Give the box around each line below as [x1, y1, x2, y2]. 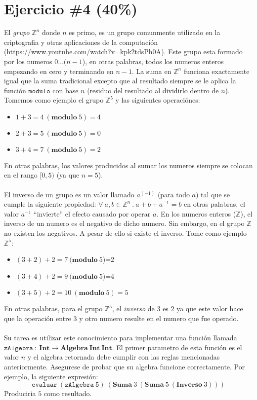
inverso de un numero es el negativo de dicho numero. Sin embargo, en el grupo [4, 218, 245, 228]
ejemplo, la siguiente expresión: [4, 371, 98, 381]
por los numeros [4, 56, 52, 66]
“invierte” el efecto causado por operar [34, 208, 151, 218]
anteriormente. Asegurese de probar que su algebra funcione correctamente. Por [4, 361, 245, 371]
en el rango [4, 170, 38, 180]
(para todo [157, 189, 190, 199]
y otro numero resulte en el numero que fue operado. [79, 313, 239, 323]
